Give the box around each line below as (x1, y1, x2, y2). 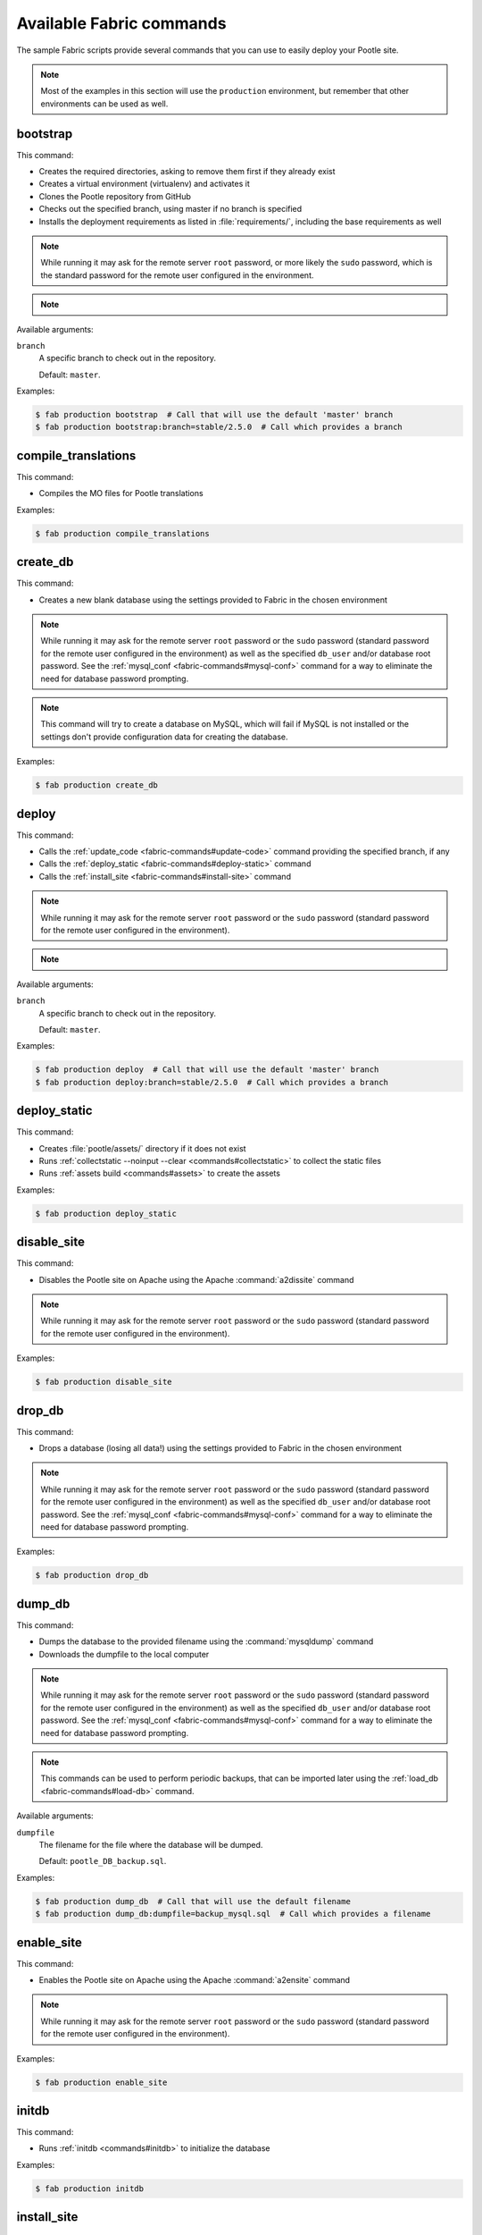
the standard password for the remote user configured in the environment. (40, 269, 314, 281)
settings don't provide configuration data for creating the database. (40, 731, 288, 742)
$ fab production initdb (35, 2183, 145, 2194)
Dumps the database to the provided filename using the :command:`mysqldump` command (38, 1636, 374, 1647)
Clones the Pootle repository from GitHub (38, 190, 192, 201)
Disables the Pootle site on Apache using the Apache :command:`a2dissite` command (38, 1274, 354, 1285)
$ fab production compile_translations (35, 528, 210, 538)
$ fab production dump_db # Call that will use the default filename (35, 1896, 352, 1906)
